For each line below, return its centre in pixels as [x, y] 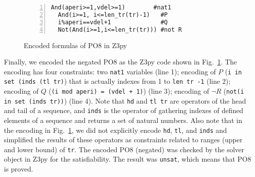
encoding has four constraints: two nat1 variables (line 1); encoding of [110, 71]
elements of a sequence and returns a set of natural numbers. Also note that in [123, 120]
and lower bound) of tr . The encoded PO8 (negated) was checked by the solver [124, 149]
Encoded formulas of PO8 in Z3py [75, 45]
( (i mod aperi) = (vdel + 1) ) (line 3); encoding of [129, 91]
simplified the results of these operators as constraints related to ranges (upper [123, 140]
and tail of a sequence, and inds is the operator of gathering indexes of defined [124, 110]
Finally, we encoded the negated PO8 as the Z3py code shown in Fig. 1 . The [121, 62]
